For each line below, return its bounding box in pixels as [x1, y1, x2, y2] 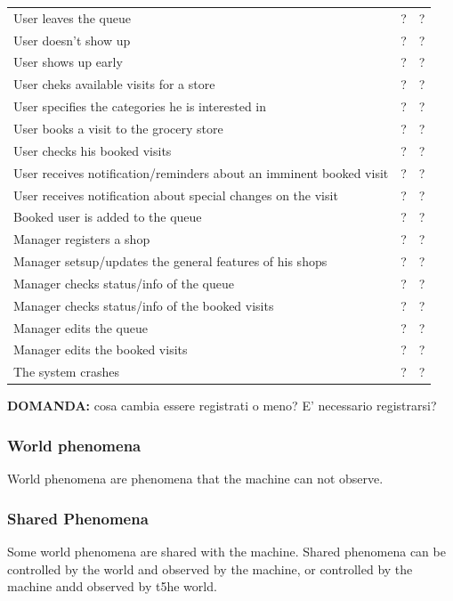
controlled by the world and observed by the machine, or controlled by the [7, 559, 413, 578]
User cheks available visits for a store [13, 75, 215, 93]
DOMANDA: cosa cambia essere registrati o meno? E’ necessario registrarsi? [7, 396, 437, 415]
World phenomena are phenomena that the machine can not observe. [7, 469, 384, 488]
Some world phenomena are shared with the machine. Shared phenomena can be [7, 541, 446, 560]
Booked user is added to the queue [13, 207, 202, 226]
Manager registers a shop [13, 230, 150, 248]
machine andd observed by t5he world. [7, 577, 217, 596]
